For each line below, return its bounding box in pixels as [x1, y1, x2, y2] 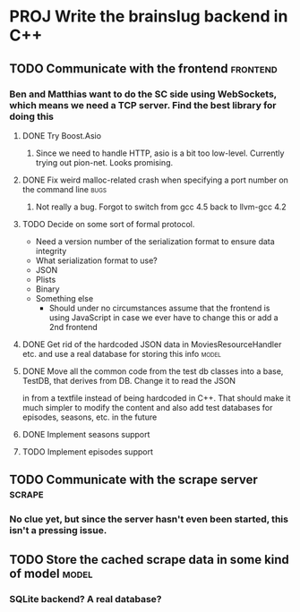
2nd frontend [48, 321, 99, 332]
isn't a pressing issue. [9, 524, 107, 537]
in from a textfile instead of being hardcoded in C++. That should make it [21, 392, 291, 404]
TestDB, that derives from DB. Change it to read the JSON [21, 375, 236, 386]
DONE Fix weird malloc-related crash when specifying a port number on [21, 174, 289, 185]
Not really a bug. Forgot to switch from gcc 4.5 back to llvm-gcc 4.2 [35, 201, 287, 212]
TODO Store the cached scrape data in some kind [9, 552, 289, 567]
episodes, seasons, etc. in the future [21, 412, 158, 422]
